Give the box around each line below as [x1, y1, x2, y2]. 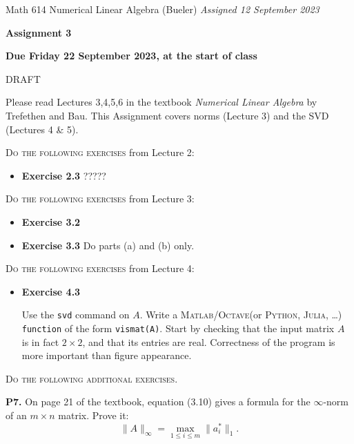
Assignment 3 [6, 25, 72, 39]
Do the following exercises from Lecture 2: [6, 145, 195, 160]
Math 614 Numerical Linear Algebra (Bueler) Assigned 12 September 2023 [6, 2, 319, 16]
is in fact [21, 334, 59, 349]
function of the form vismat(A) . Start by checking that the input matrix [21, 320, 335, 335]
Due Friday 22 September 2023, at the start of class [6, 48, 257, 63]
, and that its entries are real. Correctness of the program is [82, 334, 335, 349]
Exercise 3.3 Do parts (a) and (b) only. [21, 238, 195, 252]
